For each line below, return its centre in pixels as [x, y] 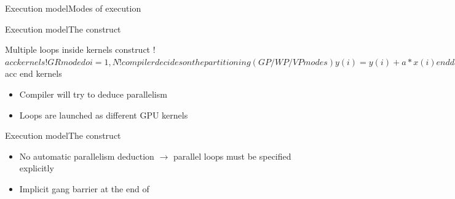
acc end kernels [34, 73]
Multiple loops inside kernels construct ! [80, 49]
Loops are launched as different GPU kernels [104, 115]
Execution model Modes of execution [73, 8]
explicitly [37, 168]
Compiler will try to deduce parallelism [93, 94]
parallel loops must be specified [232, 156]
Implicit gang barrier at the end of [84, 188]
